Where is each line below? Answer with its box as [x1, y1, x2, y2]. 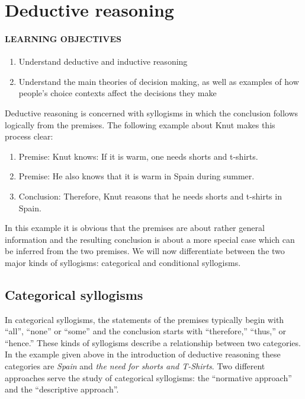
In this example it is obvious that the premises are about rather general [5, 221, 265, 234]
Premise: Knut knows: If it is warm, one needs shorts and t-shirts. [18, 150, 258, 162]
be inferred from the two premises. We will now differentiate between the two [5, 245, 285, 257]
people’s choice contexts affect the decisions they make [18, 87, 217, 99]
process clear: [5, 130, 53, 142]
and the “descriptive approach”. [5, 383, 119, 395]
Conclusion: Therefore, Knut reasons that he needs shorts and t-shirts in [18, 189, 282, 202]
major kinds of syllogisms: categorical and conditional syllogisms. [5, 256, 241, 268]
